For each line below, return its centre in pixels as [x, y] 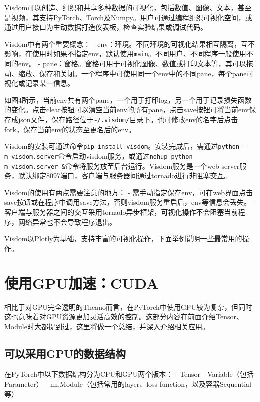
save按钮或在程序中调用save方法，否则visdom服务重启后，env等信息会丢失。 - [130, 202]
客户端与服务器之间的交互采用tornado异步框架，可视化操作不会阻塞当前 [121, 212]
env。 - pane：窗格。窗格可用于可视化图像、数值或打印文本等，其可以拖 [136, 63]
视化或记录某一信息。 [39, 83]
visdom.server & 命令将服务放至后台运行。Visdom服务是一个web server [125, 165]
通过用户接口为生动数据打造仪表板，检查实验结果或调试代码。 [106, 27]
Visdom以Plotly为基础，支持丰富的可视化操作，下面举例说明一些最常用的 [123, 239]
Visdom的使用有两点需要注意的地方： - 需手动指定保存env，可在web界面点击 [129, 192]
